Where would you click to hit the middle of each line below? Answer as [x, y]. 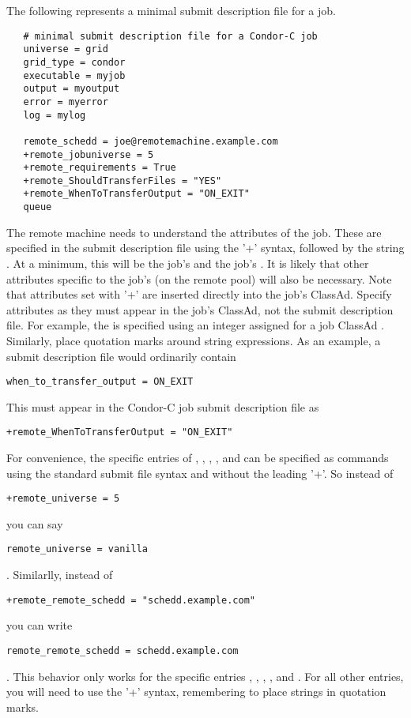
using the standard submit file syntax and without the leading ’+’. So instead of [200, 473]
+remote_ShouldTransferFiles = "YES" [123, 180]
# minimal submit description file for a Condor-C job [170, 36]
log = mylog [55, 115]
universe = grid [66, 49]
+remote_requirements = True [100, 168]
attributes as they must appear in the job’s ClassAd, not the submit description [200, 309]
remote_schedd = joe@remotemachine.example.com [151, 141]
